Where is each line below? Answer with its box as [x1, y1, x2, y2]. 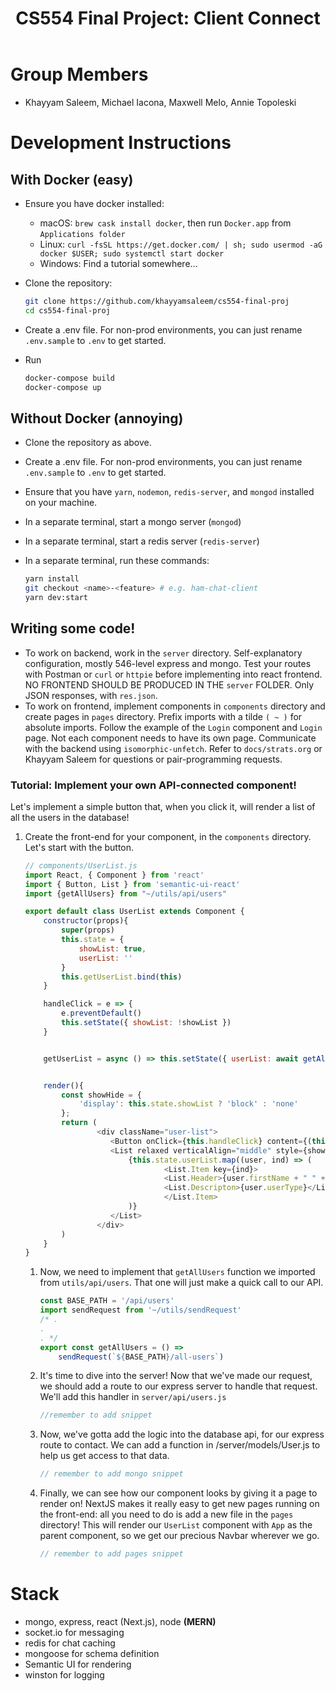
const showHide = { [61, 1090, 142, 1100]
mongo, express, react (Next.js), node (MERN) [24, 1616, 217, 1628]
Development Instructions [10, 132, 232, 154]
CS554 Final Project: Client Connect [15, 7, 321, 30]
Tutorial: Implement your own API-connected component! [10, 778, 297, 792]
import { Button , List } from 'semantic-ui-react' [24, 879, 241, 889]
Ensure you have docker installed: [24, 197, 165, 209]
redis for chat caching [24, 1637, 116, 1649]
